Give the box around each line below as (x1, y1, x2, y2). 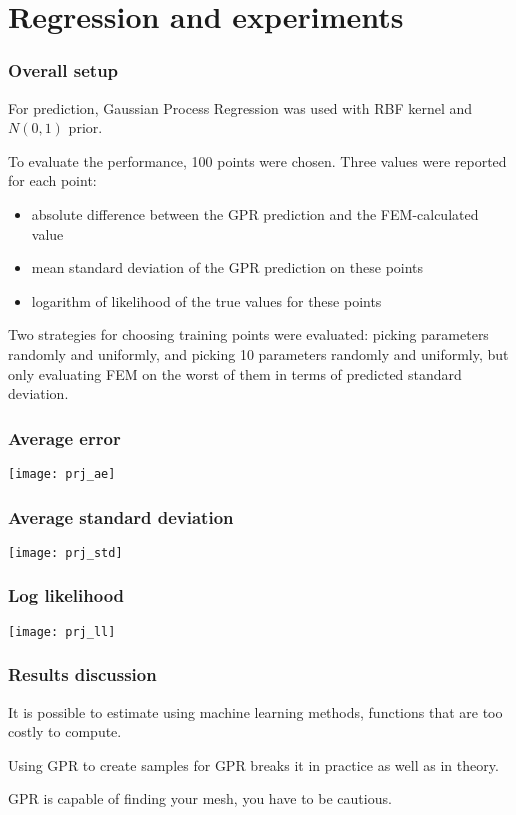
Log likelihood (8, 583, 125, 608)
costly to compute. (8, 721, 122, 742)
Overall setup (8, 58, 119, 83)
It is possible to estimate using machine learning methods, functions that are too (8, 701, 503, 722)
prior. (68, 117, 103, 138)
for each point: (8, 170, 97, 191)
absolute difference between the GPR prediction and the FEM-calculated (31, 203, 479, 224)
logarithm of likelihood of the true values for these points (31, 290, 382, 311)
